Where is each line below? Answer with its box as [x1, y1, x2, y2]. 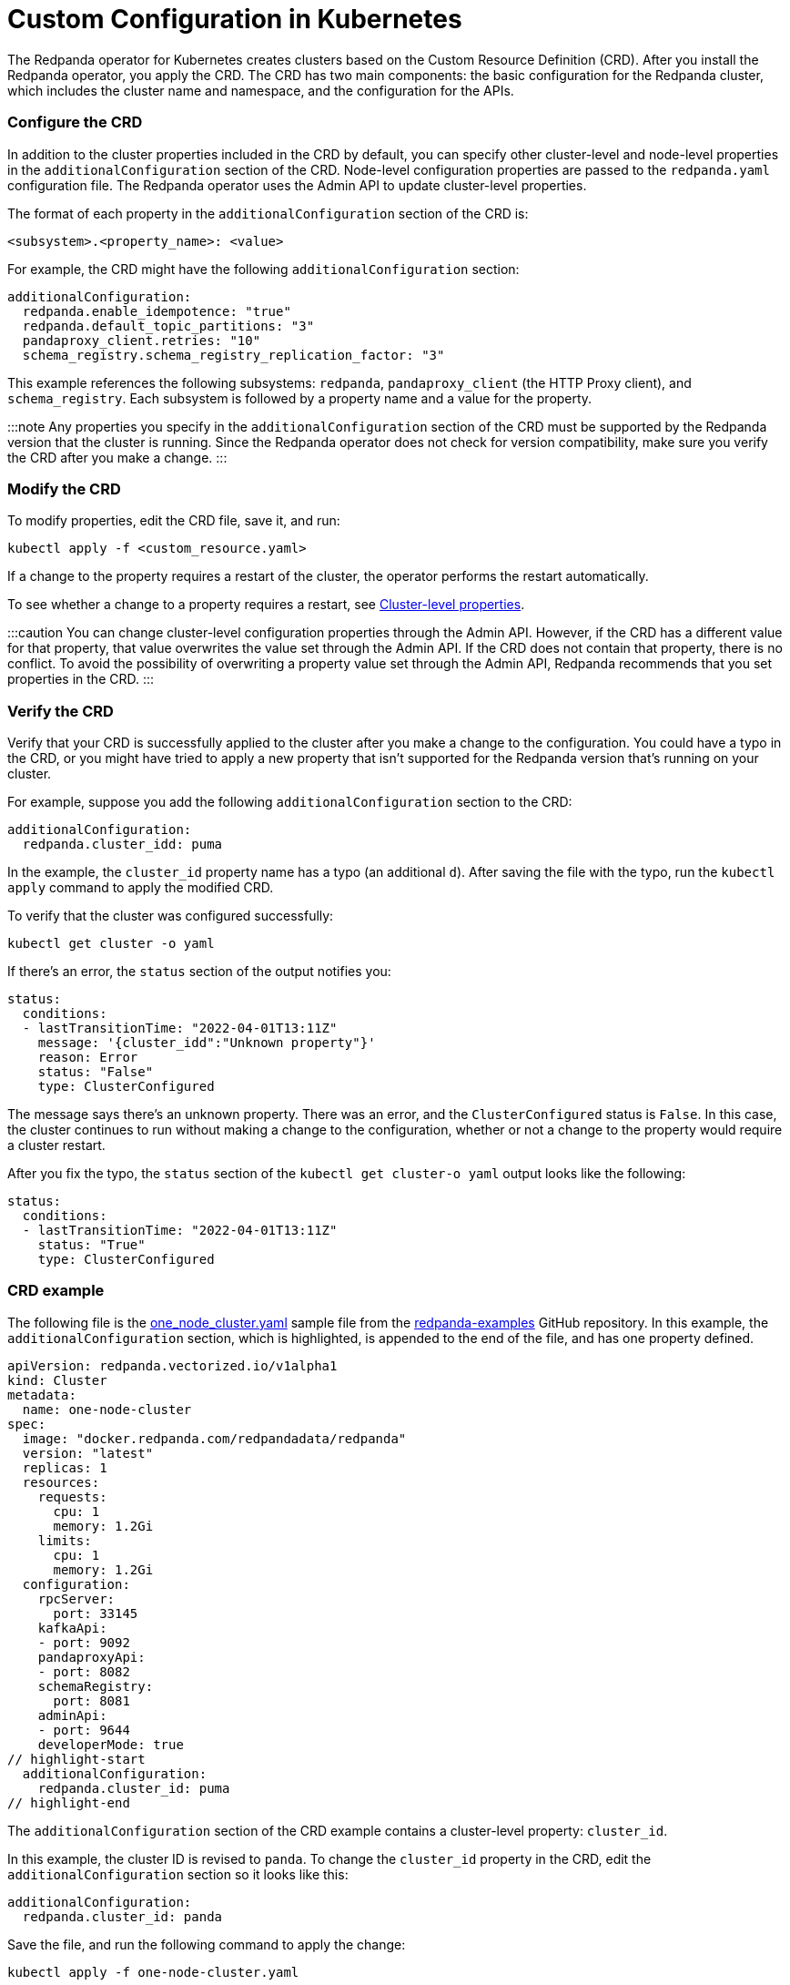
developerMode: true [37, 1736, 184, 1752]
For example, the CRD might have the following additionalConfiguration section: [7, 260, 520, 277]
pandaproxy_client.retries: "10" [22, 332, 261, 348]
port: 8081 [53, 1693, 130, 1708]
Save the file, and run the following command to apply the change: [7, 1936, 406, 1952]
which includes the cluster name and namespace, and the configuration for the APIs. [7, 82, 514, 98]
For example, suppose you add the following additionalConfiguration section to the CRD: [7, 794, 572, 809]
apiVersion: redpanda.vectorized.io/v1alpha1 [7, 1358, 338, 1373]
